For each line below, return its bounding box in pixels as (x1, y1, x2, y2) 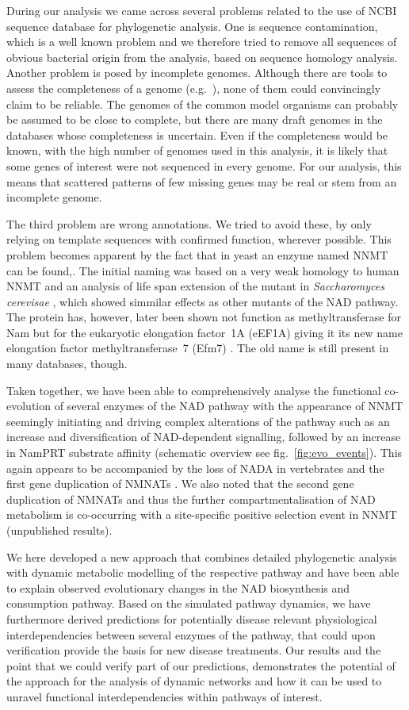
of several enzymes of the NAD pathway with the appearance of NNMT (54, 397, 403, 414)
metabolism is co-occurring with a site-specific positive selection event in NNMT (6, 506, 397, 523)
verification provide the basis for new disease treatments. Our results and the (6, 642, 381, 658)
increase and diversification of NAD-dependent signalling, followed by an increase (6, 428, 401, 445)
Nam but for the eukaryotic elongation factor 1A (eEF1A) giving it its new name (6, 324, 403, 340)
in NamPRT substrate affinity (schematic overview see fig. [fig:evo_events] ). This (6, 444, 403, 461)
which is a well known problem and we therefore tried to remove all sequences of (6, 33, 397, 50)
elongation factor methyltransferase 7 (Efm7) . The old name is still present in (6, 340, 389, 356)
